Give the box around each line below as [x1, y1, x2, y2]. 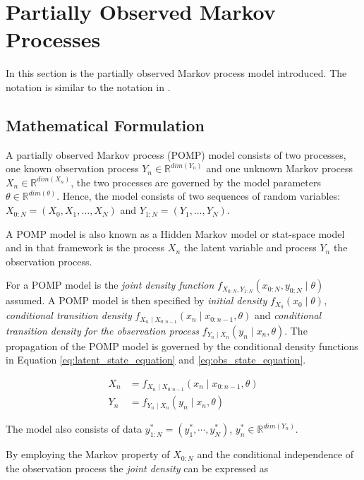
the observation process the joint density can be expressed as [6, 461, 269, 476]
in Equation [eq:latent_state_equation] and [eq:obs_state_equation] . [6, 352, 306, 367]
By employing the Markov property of [6, 447, 170, 462]
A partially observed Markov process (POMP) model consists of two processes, [6, 147, 346, 162]
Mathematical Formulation [6, 114, 205, 136]
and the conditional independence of [197, 447, 354, 462]
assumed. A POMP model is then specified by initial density [6, 293, 267, 308]
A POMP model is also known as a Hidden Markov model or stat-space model [6, 226, 345, 241]
